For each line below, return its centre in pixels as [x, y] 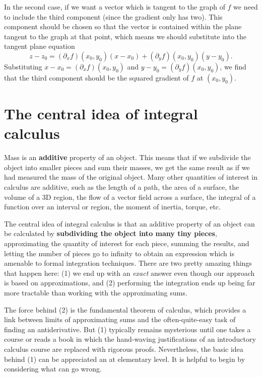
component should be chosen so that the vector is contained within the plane [123, 26]
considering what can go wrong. [53, 369]
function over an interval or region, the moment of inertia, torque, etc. [112, 207]
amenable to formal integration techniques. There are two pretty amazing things [128, 263]
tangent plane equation [40, 46]
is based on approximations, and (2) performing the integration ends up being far [130, 283]
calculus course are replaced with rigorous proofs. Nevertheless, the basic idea [124, 349]
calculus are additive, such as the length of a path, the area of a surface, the [122, 187]
